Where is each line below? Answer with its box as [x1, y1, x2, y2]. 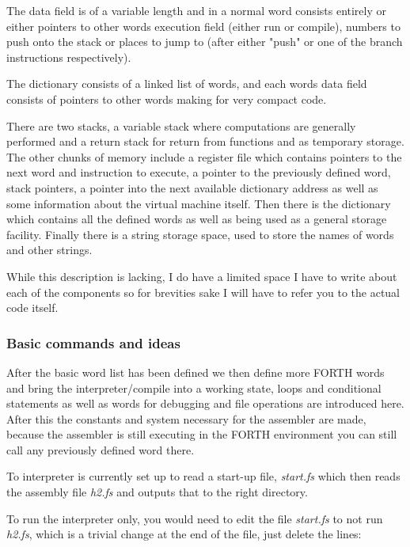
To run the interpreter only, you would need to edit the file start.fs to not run [6, 510, 383, 526]
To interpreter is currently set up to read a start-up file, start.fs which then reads [6, 468, 401, 484]
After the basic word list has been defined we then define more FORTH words [6, 363, 385, 380]
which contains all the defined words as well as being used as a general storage [6, 211, 387, 227]
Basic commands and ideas [6, 332, 180, 352]
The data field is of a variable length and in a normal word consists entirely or [6, 2, 387, 18]
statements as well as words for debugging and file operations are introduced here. [6, 395, 404, 412]
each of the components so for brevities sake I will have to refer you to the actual [6, 283, 401, 300]
